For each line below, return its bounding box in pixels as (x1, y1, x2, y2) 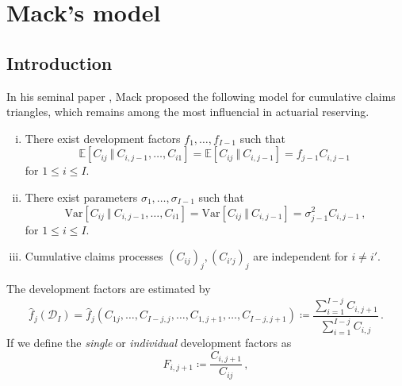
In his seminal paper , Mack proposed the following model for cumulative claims (6, 87, 396, 104)
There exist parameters (25, 188, 138, 205)
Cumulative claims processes (25, 248, 163, 264)
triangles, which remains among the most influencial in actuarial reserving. (6, 103, 369, 120)
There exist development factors (25, 129, 181, 146)
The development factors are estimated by (6, 280, 211, 297)
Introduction (6, 50, 113, 75)
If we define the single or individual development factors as (6, 334, 292, 351)
